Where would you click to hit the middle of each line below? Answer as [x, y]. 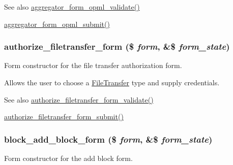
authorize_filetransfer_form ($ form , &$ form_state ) [117, 46]
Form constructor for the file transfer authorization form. [93, 65]
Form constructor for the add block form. [68, 158]
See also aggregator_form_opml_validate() [72, 7]
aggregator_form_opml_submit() [57, 24]
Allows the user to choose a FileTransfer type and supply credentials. [112, 82]
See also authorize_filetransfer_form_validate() [79, 99]
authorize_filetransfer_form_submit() [64, 117]
